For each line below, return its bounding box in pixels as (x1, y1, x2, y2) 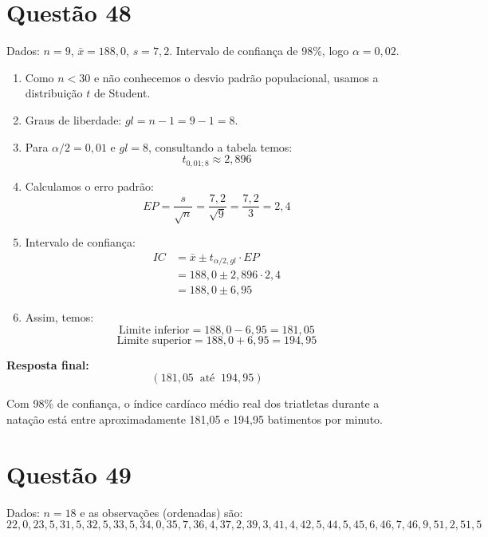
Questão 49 (6, 457, 132, 490)
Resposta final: (6, 356, 89, 373)
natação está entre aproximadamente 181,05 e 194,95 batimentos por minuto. (6, 410, 383, 427)
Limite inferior (119, 324, 190, 336)
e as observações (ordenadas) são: (80, 503, 243, 520)
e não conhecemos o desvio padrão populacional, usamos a (93, 69, 379, 85)
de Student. (93, 85, 151, 101)
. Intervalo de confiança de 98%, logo (169, 42, 349, 59)
